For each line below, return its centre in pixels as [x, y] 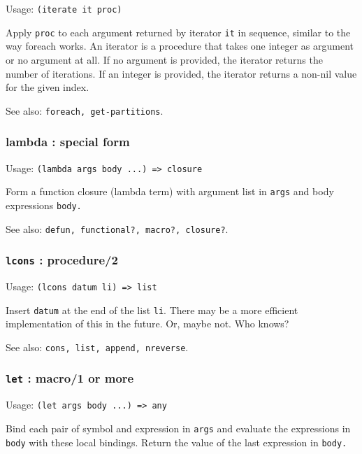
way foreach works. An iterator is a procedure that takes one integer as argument [180, 46]
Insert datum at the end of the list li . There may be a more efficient [152, 310]
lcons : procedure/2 [62, 260]
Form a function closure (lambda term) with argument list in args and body [170, 191]
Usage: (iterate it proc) [64, 8]
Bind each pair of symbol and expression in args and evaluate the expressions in [178, 428]
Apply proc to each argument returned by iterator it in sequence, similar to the [178, 32]
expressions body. [44, 205]
